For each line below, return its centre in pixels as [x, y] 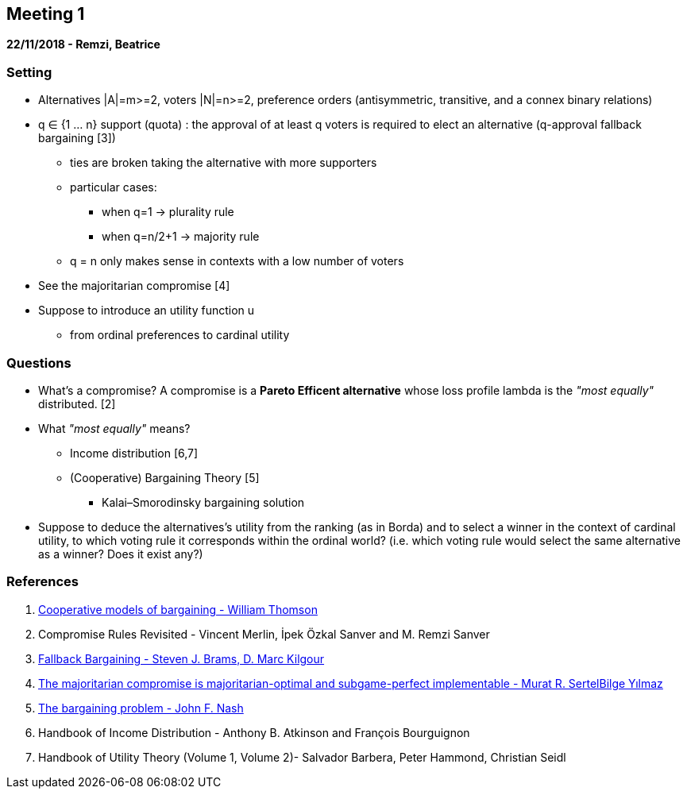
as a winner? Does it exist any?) [121, 554]
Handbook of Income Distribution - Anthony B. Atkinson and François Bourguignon [254, 732]
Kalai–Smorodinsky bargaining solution [203, 502]
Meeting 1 [46, 14]
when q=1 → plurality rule [168, 212]
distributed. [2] [77, 403]
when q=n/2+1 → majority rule [181, 237]
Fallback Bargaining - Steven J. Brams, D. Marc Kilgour [181, 658]
